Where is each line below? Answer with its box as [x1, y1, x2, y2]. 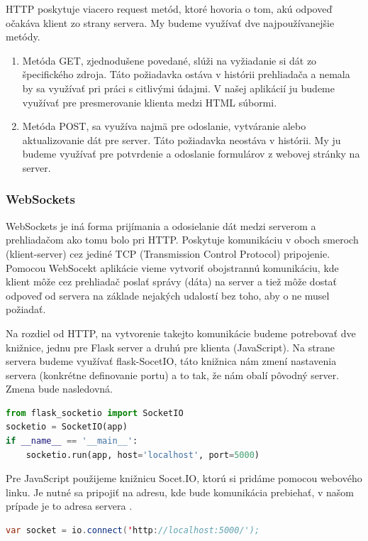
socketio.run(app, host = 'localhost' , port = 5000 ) [26, 449, 260, 460]
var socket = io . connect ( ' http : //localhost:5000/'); [6, 525, 260, 536]
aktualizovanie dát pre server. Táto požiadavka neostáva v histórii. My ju [22, 132, 341, 147]
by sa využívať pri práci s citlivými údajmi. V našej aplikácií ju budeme [22, 80, 335, 95]
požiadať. [6, 302, 46, 317]
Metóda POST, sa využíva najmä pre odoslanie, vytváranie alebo [22, 119, 306, 133]
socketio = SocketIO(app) [6, 422, 128, 432]
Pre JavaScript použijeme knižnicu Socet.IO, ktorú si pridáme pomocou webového [6, 471, 362, 486]
